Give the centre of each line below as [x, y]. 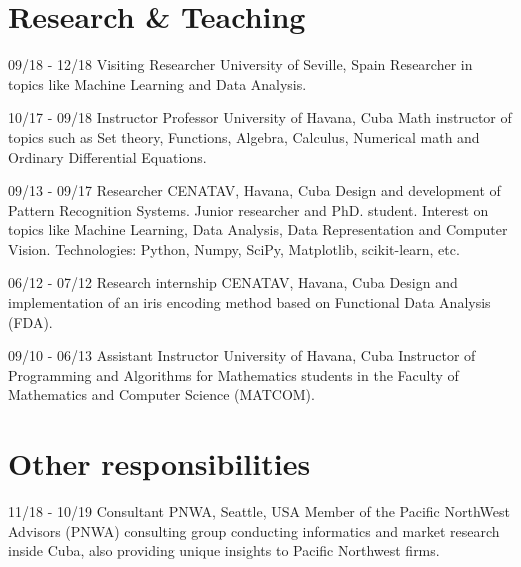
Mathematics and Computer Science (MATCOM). [161, 394]
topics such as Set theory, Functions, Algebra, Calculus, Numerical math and [244, 136]
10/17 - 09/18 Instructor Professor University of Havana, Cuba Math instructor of [260, 117]
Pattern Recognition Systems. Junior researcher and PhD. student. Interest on [248, 209]
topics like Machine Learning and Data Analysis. [157, 83]
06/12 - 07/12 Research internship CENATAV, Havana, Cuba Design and [233, 282]
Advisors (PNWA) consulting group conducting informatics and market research [254, 530]
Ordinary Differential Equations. [107, 156]
